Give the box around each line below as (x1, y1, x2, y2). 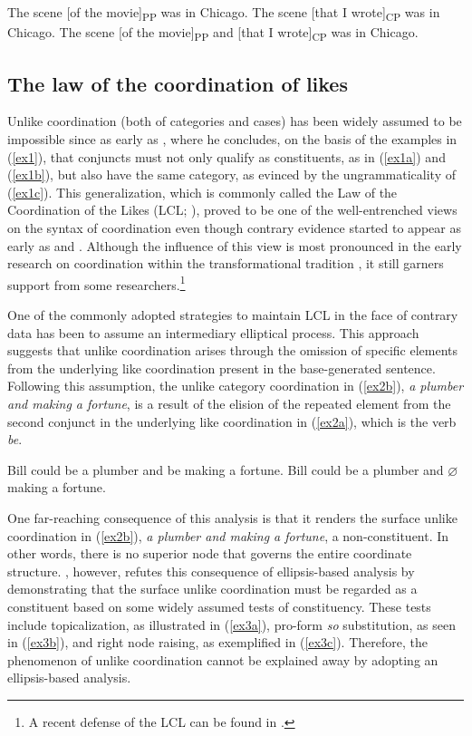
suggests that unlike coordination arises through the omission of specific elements (7, 341, 458, 360)
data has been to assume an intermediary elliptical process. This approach (7, 323, 419, 342)
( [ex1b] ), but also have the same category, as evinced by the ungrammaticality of (7, 165, 456, 184)
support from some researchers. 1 (7, 272, 186, 294)
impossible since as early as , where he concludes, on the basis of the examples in (7, 130, 458, 149)
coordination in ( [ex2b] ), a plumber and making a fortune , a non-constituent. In (7, 526, 449, 545)
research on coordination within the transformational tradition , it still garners (7, 254, 444, 273)
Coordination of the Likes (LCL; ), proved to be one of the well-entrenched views (7, 200, 458, 219)
